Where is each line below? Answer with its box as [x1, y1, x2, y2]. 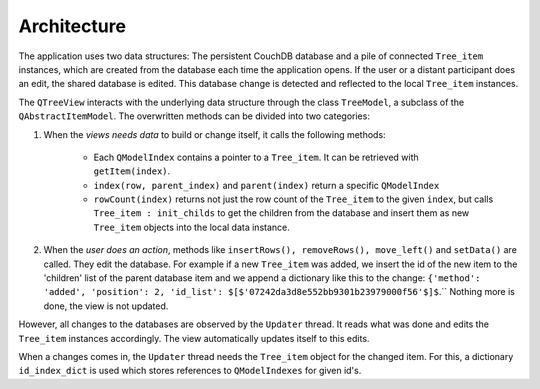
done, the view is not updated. [43, 300, 169, 312]
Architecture [18, 15, 127, 37]
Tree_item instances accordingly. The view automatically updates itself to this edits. [18, 332, 370, 344]
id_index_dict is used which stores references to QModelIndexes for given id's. [18, 365, 362, 377]
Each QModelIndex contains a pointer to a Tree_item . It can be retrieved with [93, 151, 419, 163]
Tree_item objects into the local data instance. [93, 221, 290, 233]
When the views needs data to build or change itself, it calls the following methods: [43, 128, 386, 140]
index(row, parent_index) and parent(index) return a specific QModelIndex [93, 179, 440, 191]
